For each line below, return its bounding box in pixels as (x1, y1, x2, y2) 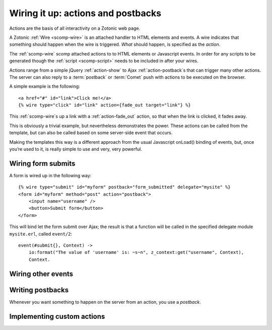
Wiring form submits (9, 159, 76, 168)
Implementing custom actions (9, 312, 105, 320)
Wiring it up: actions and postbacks (9, 8, 161, 19)
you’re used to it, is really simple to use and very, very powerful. (9, 146, 142, 152)
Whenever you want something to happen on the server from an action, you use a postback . (9, 299, 201, 305)
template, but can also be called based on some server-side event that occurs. (9, 130, 173, 136)
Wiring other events (9, 269, 74, 278)
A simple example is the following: (9, 83, 80, 89)
